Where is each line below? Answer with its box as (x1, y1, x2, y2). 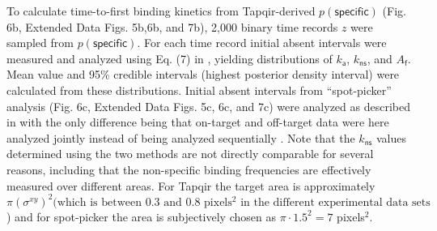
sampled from (6, 34, 74, 51)
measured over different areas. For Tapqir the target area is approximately (6, 177, 375, 194)
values (375, 129, 406, 146)
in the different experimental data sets (240, 196, 431, 208)
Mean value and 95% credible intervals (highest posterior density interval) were (6, 66, 400, 83)
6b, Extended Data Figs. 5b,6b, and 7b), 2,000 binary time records (6, 18, 338, 35)
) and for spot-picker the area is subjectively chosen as (6, 207, 276, 225)
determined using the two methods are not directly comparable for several (6, 145, 374, 162)
